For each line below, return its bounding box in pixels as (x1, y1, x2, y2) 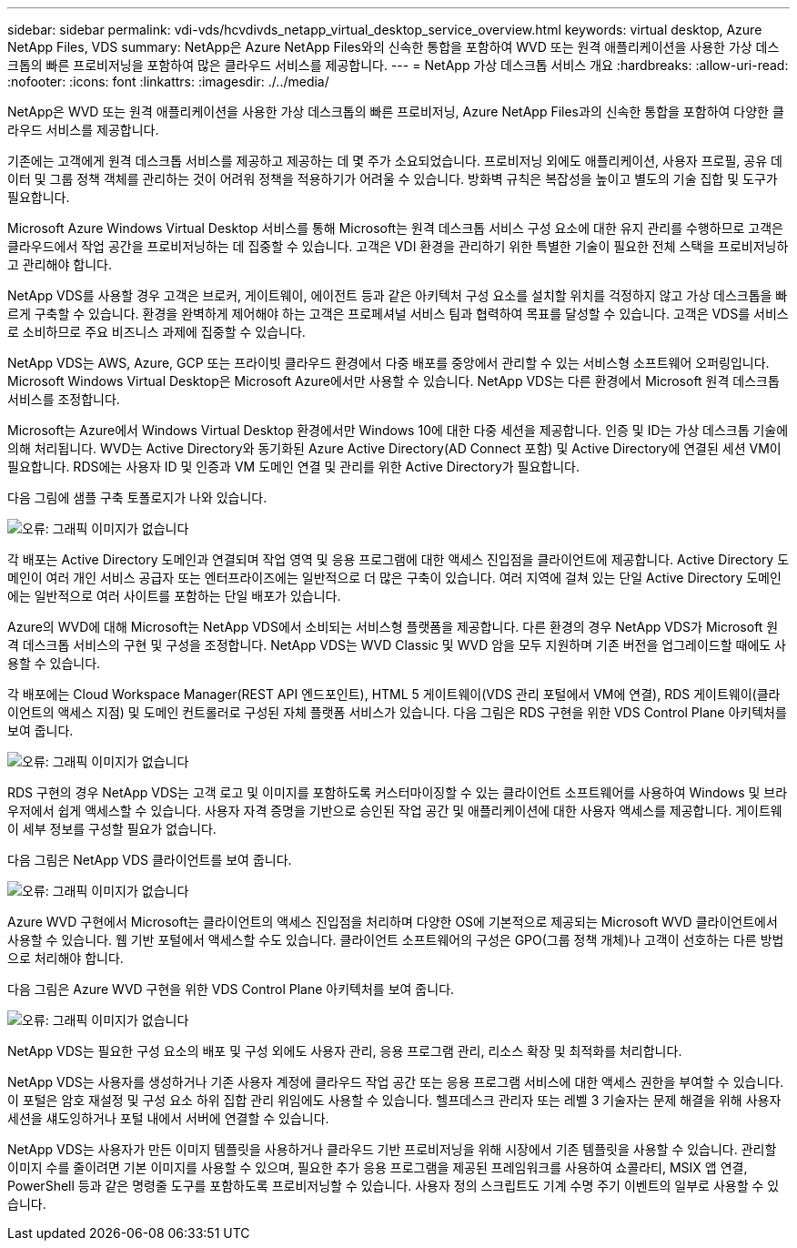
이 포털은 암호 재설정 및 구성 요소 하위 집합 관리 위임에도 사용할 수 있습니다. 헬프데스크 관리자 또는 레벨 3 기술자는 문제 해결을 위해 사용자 (7, 1092, 782, 1108)
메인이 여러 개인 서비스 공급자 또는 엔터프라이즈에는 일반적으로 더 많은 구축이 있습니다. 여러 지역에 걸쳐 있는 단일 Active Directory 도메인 (7, 570, 782, 585)
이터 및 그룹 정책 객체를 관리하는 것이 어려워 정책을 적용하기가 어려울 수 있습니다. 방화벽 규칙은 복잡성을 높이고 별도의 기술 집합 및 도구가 (7, 171, 778, 187)
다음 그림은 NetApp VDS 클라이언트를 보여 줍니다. (7, 852, 292, 868)
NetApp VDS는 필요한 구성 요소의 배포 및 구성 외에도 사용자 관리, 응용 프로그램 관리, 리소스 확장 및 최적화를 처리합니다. (7, 1043, 682, 1059)
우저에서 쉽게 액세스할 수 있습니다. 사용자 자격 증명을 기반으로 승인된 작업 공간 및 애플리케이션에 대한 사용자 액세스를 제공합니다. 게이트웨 (7, 803, 782, 818)
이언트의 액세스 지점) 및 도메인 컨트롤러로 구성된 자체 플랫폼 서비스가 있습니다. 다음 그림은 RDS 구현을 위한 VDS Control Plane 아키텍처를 (7, 705, 787, 720)
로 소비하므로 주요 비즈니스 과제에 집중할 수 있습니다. (7, 324, 306, 340)
